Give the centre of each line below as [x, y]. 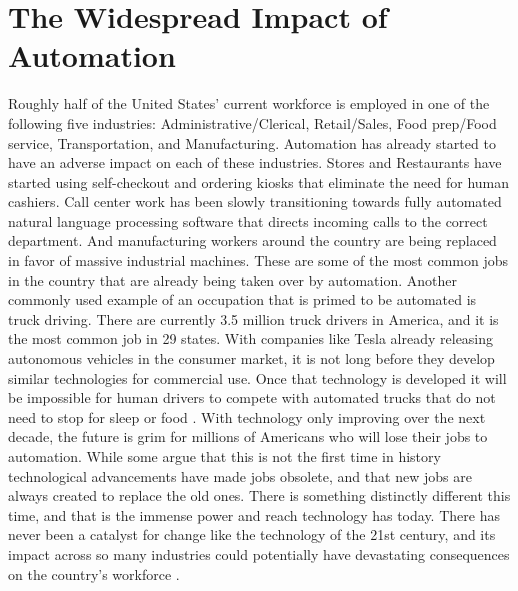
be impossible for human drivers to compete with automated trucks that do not [252, 397]
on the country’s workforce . [94, 573]
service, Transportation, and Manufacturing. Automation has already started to [252, 142]
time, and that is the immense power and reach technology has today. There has [254, 514]
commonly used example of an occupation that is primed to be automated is [242, 299]
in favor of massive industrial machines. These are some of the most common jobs [258, 260]
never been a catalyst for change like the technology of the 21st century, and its [252, 534]
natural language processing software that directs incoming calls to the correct [248, 220]
